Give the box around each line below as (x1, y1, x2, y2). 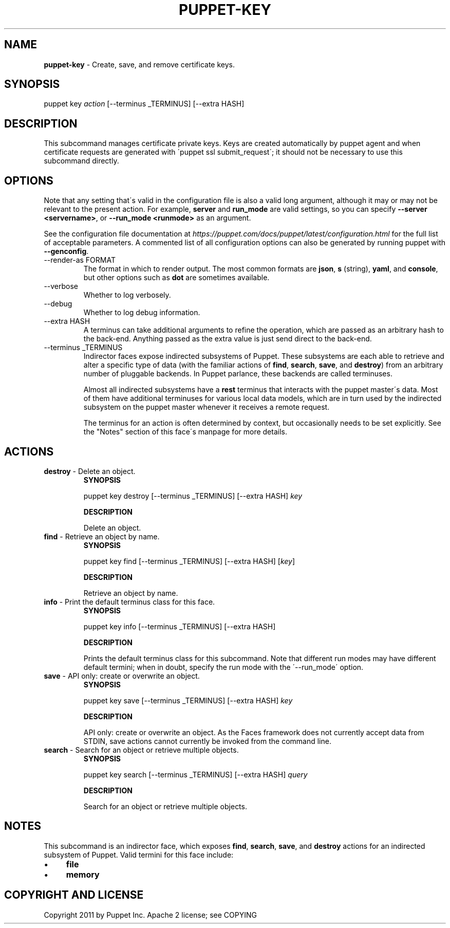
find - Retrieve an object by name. (44, 532, 160, 541)
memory (66, 869, 100, 880)
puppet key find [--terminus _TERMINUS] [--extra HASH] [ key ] (83, 556, 295, 566)
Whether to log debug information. (83, 308, 200, 317)
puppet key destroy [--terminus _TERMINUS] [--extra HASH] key (83, 491, 303, 500)
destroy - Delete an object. (44, 466, 136, 476)
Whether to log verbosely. (83, 290, 171, 300)
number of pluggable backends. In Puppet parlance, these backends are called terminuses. (83, 369, 392, 378)
